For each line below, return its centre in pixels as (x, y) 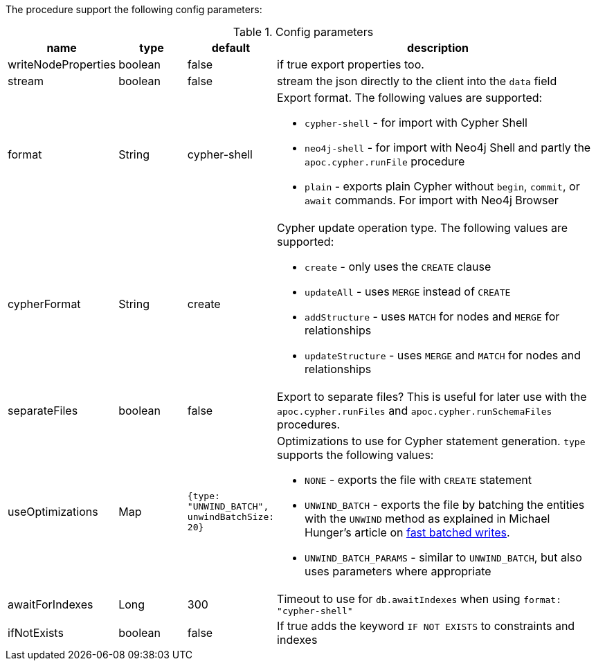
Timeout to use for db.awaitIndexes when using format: (419, 599)
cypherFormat (44, 304)
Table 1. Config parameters (303, 32)
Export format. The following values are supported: (410, 98)
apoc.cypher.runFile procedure (385, 161)
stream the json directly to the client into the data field (417, 81)
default (231, 48)
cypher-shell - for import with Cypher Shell (416, 123)
